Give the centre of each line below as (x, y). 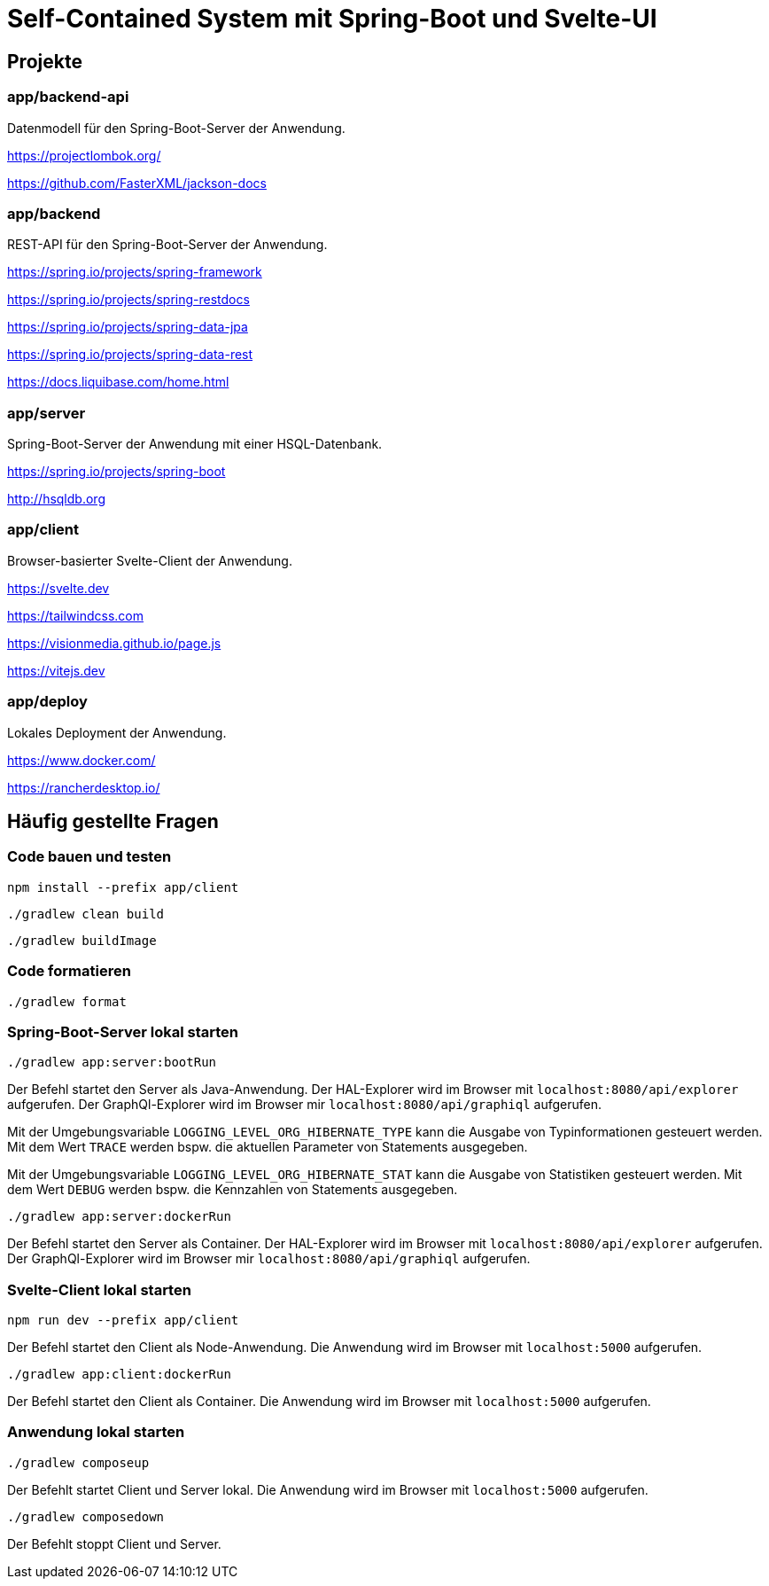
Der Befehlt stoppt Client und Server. (114, 1543)
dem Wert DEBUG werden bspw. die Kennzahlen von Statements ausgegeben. (233, 1190)
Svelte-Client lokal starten (99, 1289)
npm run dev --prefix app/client (123, 1320)
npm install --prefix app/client (123, 887)
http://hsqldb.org (56, 499)
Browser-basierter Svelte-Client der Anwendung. (150, 560)
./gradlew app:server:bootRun (112, 1063)
